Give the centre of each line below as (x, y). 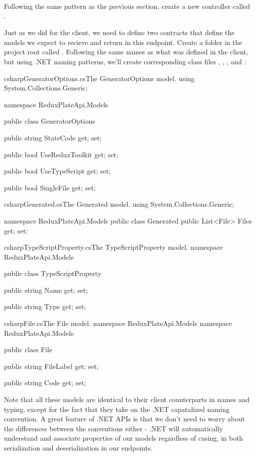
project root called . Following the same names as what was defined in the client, (126, 52)
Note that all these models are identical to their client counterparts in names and (127, 399)
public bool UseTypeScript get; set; (57, 171)
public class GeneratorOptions (50, 121)
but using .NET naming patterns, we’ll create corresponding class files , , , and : (125, 61)
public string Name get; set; (46, 290)
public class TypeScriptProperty (53, 273)
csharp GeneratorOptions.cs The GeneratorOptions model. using (99, 78)
